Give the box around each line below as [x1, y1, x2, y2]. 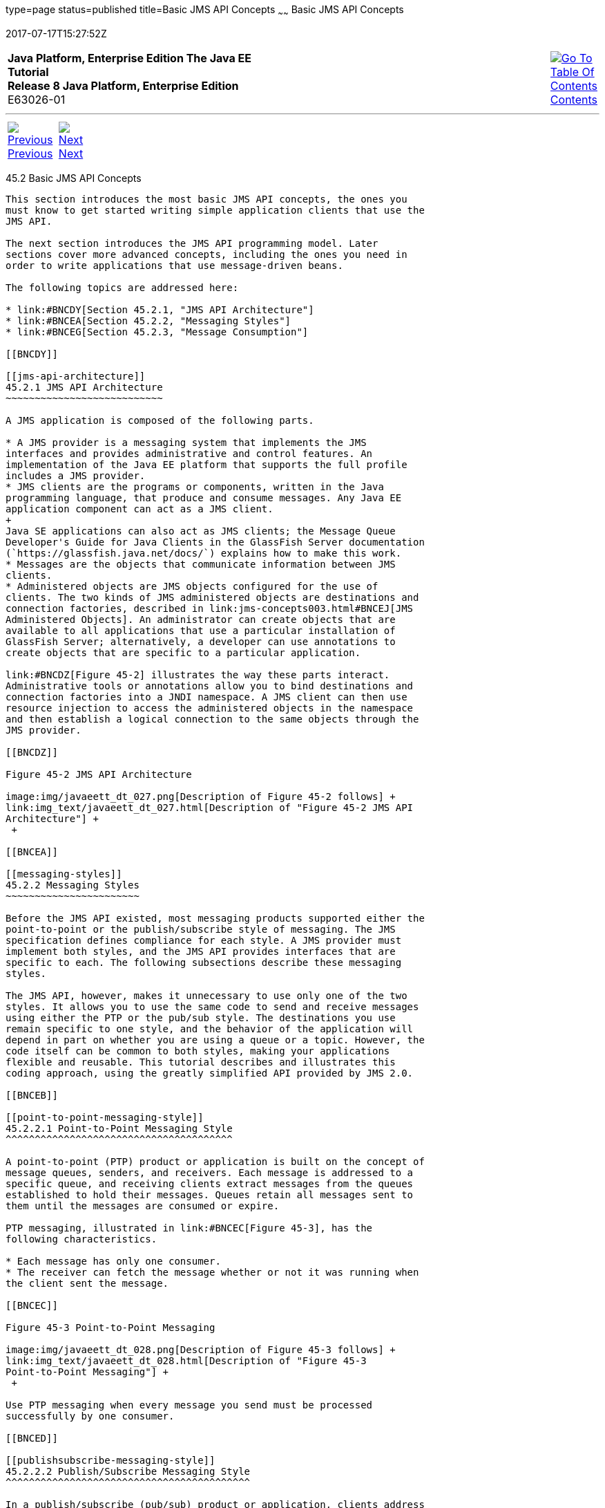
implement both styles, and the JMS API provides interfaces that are [6, 945, 396, 957]
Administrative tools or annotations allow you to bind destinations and [6, 680, 414, 691]
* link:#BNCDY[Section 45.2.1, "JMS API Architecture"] [6, 304, 314, 315]
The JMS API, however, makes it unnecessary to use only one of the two [6, 989, 407, 1001]
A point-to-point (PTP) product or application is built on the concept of [6, 1155, 425, 1167]
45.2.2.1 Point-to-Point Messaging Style [6, 1122, 233, 1134]
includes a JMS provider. [6, 469, 146, 481]
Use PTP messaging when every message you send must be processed [6, 1399, 373, 1411]
